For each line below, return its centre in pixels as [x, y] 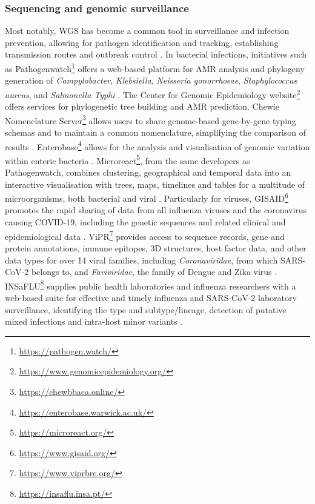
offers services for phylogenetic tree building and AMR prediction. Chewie [142, 106]
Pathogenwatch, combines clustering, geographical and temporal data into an [148, 172]
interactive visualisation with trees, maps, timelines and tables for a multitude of [155, 184]
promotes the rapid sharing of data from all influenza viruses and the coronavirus [156, 210]
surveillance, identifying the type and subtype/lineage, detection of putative [146, 309]
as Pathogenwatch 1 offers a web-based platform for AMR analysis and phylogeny [155, 68]
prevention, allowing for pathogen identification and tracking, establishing [142, 42]
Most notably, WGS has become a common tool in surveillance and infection [147, 31]
